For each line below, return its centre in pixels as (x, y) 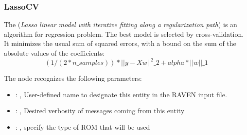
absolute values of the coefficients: (54, 53)
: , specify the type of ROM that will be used (83, 127)
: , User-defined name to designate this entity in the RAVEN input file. (121, 94)
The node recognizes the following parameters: (73, 78)
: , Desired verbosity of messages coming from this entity (100, 111)
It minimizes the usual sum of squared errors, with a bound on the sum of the (120, 43)
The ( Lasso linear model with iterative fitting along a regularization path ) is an (121, 24)
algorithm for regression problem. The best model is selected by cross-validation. (124, 34)
